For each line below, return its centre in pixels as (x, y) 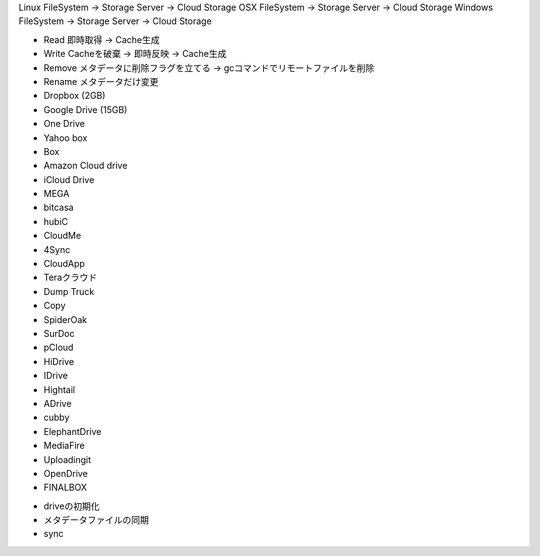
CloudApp (64, 264)
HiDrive (59, 361)
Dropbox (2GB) (74, 96)
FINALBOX (65, 487)
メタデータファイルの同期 (96, 520)
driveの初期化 (71, 506)
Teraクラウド (70, 277)
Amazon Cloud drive (85, 166)
